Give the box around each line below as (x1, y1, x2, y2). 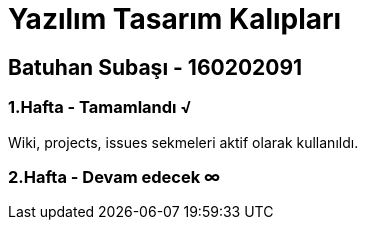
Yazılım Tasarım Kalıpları (8, 2, 342, 36)
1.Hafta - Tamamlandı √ (8, 97, 192, 118)
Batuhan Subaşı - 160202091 (8, 54, 303, 80)
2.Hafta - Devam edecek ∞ (8, 166, 221, 187)
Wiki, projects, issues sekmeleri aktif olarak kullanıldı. (8, 133, 359, 151)
